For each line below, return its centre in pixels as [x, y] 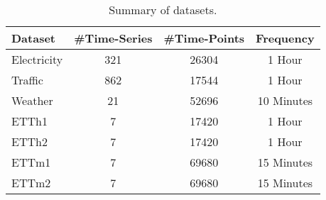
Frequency [285, 38]
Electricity [37, 59]
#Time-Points [204, 38]
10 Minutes [285, 100]
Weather [32, 100]
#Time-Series [113, 38]
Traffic [27, 80]
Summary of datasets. [163, 10]
